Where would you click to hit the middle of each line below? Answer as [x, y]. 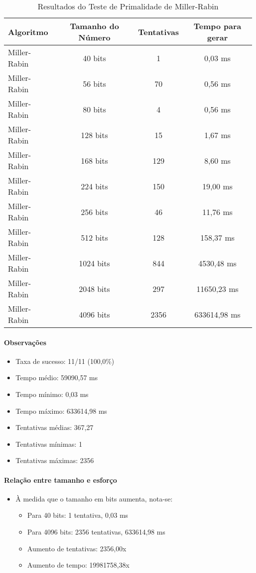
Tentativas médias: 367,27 [54, 427]
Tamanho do [94, 26]
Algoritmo [28, 32]
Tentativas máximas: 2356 [55, 460]
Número [95, 37]
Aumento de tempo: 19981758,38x [78, 565]
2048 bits [95, 288]
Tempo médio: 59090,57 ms [57, 377]
